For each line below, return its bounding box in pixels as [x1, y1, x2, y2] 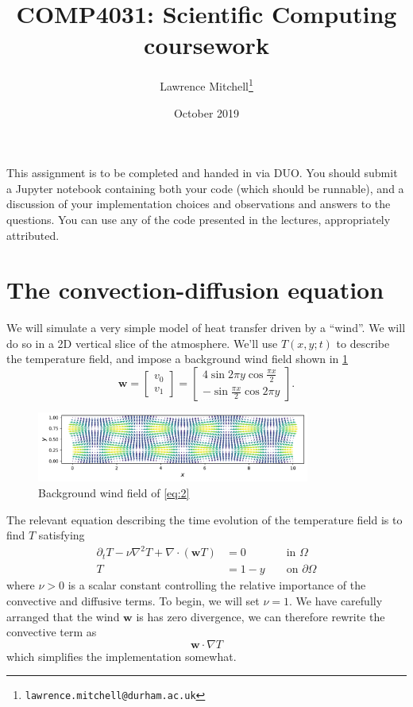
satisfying [38, 527, 85, 543]
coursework [144, 29, 269, 61]
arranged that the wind [6, 608, 120, 624]
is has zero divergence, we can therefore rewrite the [136, 608, 385, 624]
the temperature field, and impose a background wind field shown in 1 [6, 350, 349, 367]
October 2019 [173, 104, 240, 121]
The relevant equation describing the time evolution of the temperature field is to [6, 511, 403, 527]
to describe [336, 334, 390, 351]
